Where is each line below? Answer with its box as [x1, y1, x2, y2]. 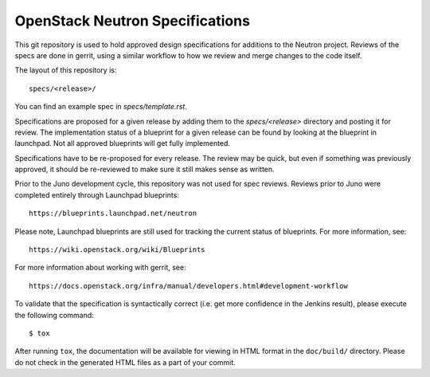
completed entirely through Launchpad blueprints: [14, 190, 179, 199]
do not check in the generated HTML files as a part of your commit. [14, 357, 236, 367]
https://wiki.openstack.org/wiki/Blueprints [29, 245, 206, 254]
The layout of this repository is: [14, 65, 117, 75]
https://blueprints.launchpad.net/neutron [29, 209, 197, 218]
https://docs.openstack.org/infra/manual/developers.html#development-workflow [29, 281, 348, 290]
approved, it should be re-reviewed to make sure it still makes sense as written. [14, 164, 275, 175]
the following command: [14, 310, 95, 320]
